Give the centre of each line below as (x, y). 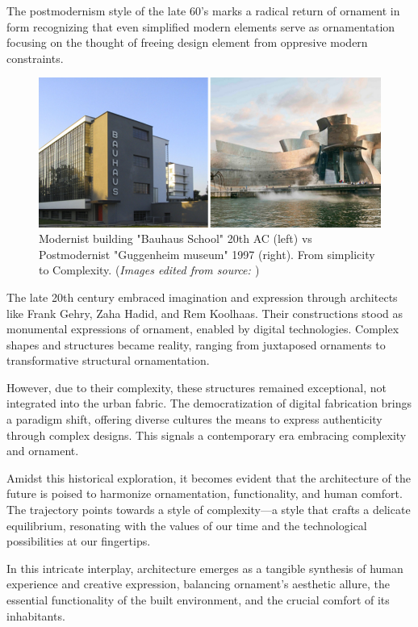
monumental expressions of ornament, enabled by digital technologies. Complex (203, 329)
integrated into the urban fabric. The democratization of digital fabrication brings (209, 403)
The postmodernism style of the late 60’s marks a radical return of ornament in (203, 10)
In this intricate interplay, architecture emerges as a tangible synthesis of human (205, 568)
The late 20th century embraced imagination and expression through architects (202, 297)
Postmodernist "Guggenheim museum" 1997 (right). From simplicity (207, 254)
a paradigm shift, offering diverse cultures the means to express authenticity (194, 419)
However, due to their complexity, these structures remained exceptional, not (196, 387)
